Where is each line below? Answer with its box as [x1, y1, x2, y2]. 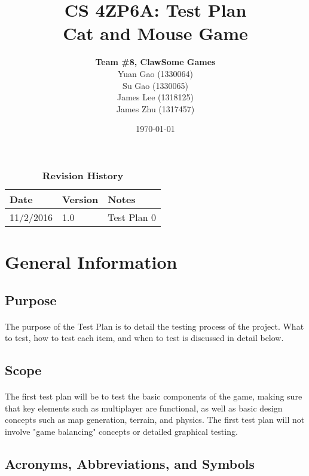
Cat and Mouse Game [63, 21, 248, 45]
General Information [5, 250, 178, 274]
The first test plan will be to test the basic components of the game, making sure [5, 390, 302, 403]
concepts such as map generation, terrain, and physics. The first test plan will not [5, 413, 305, 426]
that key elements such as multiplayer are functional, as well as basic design [5, 401, 283, 414]
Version [62, 192, 99, 206]
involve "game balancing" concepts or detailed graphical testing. [5, 425, 238, 437]
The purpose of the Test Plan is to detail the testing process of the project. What [5, 320, 304, 332]
